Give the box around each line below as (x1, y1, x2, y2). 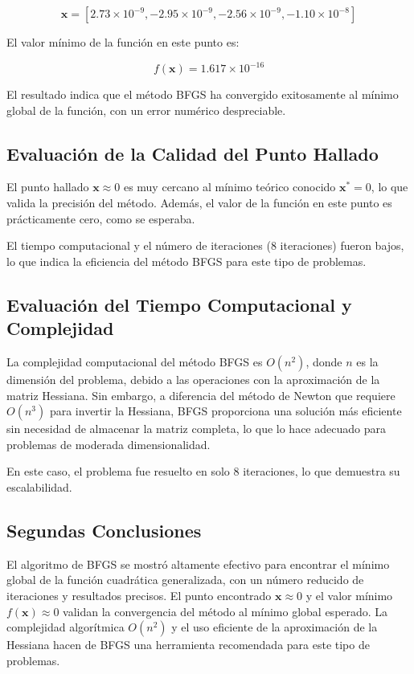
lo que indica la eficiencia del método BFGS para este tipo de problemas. (6, 252, 367, 269)
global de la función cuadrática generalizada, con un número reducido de (6, 571, 364, 588)
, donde (305, 353, 342, 370)
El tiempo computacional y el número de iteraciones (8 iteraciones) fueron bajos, (6, 237, 404, 254)
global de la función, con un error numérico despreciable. (6, 101, 286, 118)
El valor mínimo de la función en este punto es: (6, 34, 240, 50)
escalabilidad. (6, 479, 72, 496)
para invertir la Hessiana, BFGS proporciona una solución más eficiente (49, 402, 402, 419)
